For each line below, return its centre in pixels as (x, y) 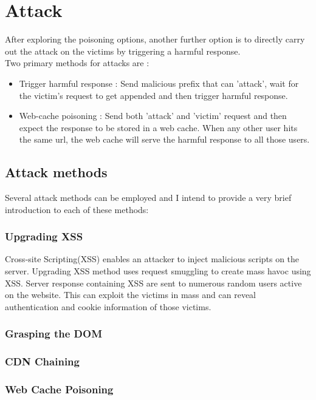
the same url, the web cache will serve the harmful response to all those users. (164, 139)
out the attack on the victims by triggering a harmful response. (123, 51)
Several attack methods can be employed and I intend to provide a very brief (148, 198)
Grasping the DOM (53, 334)
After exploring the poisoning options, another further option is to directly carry (155, 39)
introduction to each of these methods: (77, 209)
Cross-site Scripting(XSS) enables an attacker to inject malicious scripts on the (152, 259)
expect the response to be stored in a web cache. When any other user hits (158, 127)
